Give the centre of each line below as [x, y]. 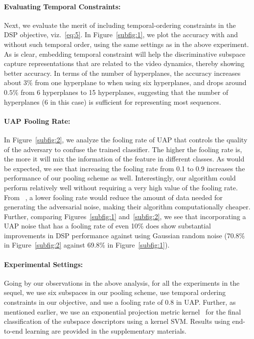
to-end [13, 330]
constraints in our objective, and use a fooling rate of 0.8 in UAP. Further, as [120, 302]
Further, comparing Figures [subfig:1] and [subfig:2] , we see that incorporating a [125, 216]
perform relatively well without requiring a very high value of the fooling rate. [121, 187]
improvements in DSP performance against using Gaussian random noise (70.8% [125, 235]
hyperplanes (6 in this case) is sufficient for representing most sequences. [113, 102]
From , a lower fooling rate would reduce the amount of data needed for [113, 197]
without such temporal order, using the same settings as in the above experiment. [127, 44]
